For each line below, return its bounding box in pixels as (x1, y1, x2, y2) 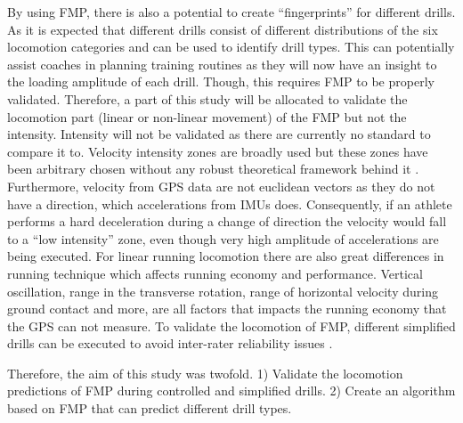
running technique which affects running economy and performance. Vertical (7, 264, 423, 282)
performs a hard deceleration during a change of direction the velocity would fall (7, 212, 447, 231)
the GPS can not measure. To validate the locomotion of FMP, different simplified (7, 316, 456, 335)
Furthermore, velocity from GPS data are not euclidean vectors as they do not (7, 176, 435, 195)
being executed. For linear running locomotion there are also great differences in (7, 247, 444, 265)
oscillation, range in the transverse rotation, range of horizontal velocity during (7, 281, 438, 300)
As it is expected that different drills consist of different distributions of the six (7, 20, 438, 38)
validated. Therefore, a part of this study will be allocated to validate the (7, 89, 408, 108)
